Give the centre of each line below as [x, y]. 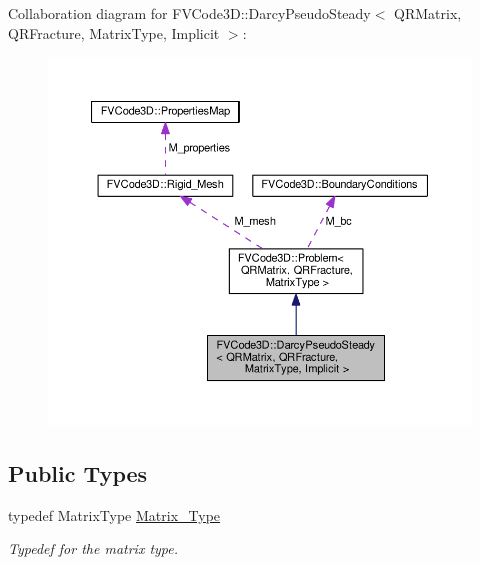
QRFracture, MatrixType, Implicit [114, 32]
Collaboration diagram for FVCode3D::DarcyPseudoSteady [189, 13]
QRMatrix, [428, 13]
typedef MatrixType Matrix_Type [114, 514]
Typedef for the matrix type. [93, 548]
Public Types [78, 472]
